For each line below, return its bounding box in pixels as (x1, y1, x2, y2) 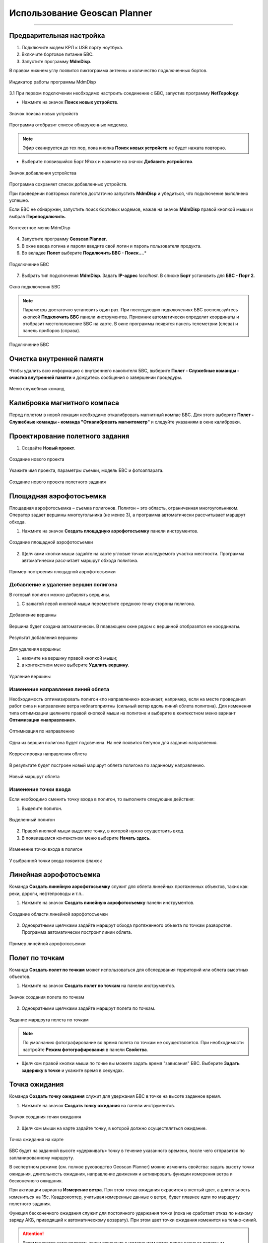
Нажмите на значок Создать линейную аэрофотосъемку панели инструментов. (21, 900, 195, 906)
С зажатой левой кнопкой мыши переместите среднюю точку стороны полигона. (21, 601, 196, 607)
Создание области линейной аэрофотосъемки (9, 911, 108, 917)
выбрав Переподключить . (9, 213, 67, 219)
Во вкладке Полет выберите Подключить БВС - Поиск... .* (21, 250, 146, 256)
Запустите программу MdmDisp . (21, 58, 92, 64)
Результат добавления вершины (9, 634, 78, 641)
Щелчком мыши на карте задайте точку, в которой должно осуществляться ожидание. (21, 1125, 207, 1131)
